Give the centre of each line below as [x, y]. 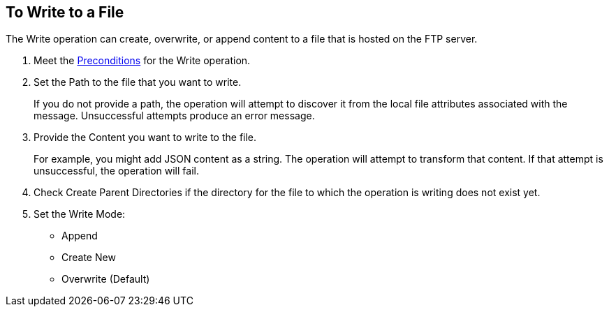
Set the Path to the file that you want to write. [138, 82]
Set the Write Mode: [80, 214]
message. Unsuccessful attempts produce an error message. [174, 116]
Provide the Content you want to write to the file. [145, 138]
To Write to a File [65, 12]
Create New [89, 258]
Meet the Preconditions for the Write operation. [142, 61]
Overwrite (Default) [106, 279]
